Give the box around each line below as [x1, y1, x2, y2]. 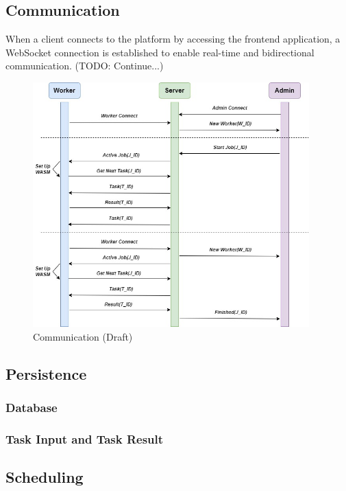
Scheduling [5, 466, 84, 488]
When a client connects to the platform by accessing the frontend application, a [5, 32, 341, 46]
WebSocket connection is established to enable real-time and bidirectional [5, 45, 314, 59]
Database [5, 399, 58, 416]
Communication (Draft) [33, 329, 133, 343]
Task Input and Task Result [5, 431, 164, 448]
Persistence [5, 363, 87, 384]
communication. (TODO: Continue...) [5, 58, 164, 73]
